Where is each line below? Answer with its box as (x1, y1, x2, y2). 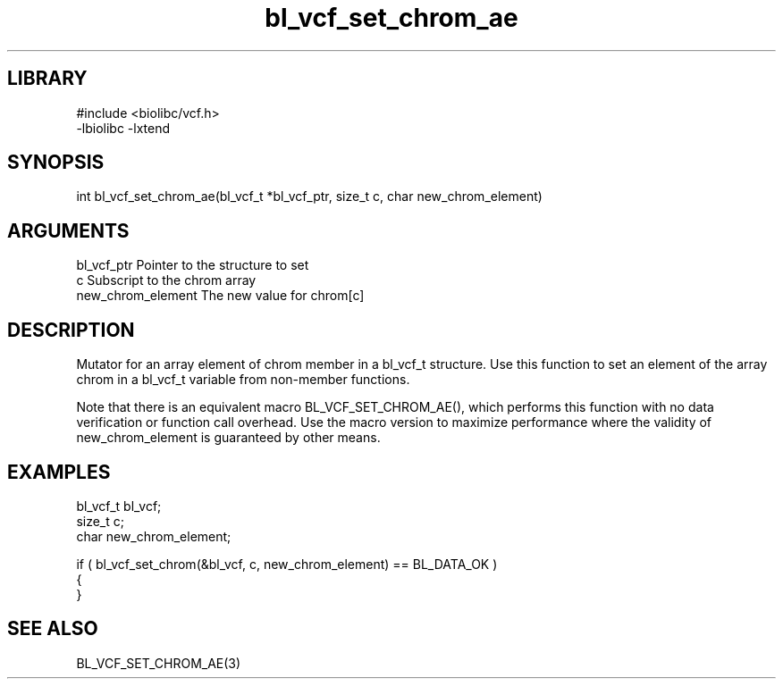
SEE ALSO (7, 617, 98, 640)
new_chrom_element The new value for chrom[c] (76, 288, 365, 304)
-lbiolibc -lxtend (76, 120, 171, 136)
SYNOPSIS (7, 151, 105, 174)
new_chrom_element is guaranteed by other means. (76, 430, 381, 446)
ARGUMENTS (7, 219, 130, 242)
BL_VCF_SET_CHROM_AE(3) (76, 655, 241, 671)
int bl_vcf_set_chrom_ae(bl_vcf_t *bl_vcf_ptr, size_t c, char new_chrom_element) (76, 188, 543, 205)
